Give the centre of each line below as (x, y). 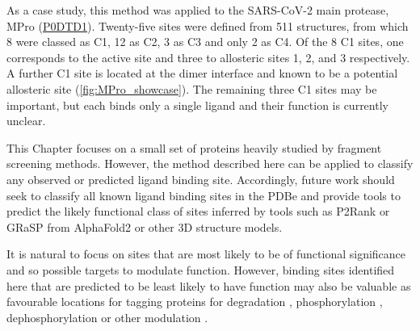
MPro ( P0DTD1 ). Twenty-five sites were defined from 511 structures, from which (208, 25)
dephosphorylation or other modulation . (107, 317)
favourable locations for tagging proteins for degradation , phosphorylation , (195, 302)
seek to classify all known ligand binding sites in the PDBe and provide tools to (204, 195)
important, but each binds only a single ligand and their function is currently (197, 105)
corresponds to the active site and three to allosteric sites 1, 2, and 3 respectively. (208, 57)
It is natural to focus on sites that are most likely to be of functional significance (206, 254)
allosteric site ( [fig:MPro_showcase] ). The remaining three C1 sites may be (192, 88)
